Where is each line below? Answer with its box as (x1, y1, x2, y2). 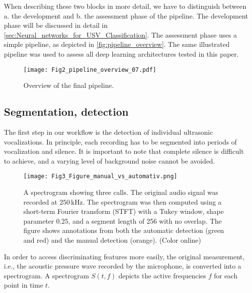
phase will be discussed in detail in (4, 20, 108, 30)
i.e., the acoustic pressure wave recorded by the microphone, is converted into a (4, 261, 241, 271)
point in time (4, 280, 43, 290)
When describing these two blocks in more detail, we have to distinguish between (4, 1, 247, 11)
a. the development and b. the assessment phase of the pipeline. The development (4, 10, 249, 21)
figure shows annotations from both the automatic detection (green (23, 225, 224, 235)
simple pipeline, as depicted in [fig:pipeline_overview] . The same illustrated (4, 39, 230, 49)
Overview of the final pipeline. (23, 80, 114, 90)
